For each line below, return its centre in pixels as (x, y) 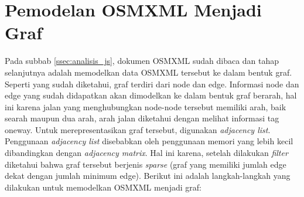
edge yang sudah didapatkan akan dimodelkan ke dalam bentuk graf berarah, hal (151, 95)
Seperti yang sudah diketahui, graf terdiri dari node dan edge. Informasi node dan (152, 84)
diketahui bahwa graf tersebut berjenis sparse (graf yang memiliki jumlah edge (146, 164)
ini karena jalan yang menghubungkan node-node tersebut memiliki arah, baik (146, 106)
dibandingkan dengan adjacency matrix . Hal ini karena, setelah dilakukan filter (146, 153)
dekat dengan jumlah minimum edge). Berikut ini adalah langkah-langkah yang (148, 176)
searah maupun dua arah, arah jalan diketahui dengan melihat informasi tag (142, 118)
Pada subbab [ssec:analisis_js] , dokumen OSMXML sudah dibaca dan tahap (142, 61)
